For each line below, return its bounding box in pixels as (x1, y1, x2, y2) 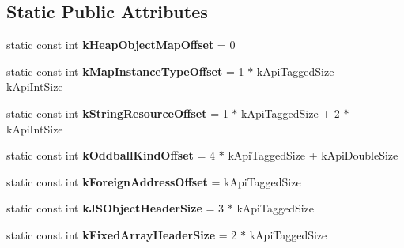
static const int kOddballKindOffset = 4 (6, 147, 216, 163)
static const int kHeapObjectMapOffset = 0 (6, 36, 236, 53)
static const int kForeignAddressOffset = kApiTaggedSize (6, 173, 301, 190)
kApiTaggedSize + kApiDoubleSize (228, 147, 398, 163)
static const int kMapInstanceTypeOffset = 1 (6, 62, 244, 79)
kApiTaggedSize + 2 (241, 104, 340, 121)
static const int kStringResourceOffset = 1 (6, 104, 228, 121)
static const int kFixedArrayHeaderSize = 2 (6, 226, 237, 242)
